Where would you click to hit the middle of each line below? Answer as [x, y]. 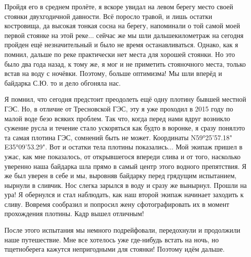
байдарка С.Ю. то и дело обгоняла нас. [63, 83]
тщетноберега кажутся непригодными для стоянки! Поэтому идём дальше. [115, 249]
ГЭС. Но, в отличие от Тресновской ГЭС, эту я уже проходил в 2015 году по [119, 108]
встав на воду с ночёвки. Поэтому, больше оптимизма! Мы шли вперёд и [113, 73]
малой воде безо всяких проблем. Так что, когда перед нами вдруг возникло [117, 118]
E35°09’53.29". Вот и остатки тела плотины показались [86, 147]
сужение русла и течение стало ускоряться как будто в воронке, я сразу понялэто [125, 128]
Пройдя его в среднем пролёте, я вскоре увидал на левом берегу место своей [119, 6]
